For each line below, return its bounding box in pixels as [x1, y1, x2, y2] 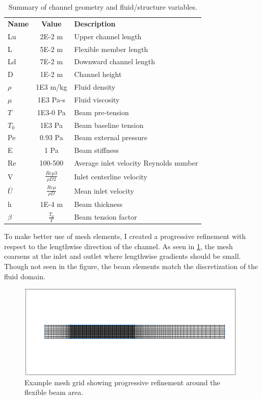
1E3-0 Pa [37, 107, 66, 117]
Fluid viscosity [74, 94, 120, 104]
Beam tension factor [74, 211, 137, 222]
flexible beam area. [24, 387, 84, 397]
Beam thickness [74, 199, 123, 209]
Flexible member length [74, 43, 148, 54]
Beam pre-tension [74, 107, 129, 117]
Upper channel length [74, 31, 142, 41]
